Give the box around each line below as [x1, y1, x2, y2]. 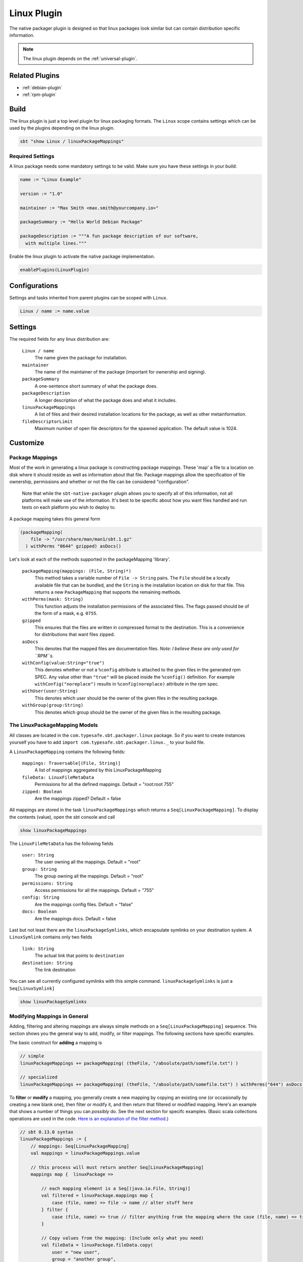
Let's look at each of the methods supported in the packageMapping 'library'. [9, 556, 170, 562]
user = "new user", [52, 1249, 100, 1255]
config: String [22, 895, 60, 901]
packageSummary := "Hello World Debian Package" [20, 219, 143, 225]
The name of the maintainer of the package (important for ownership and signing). [34, 369, 207, 375]
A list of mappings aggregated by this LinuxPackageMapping [34, 767, 162, 773]
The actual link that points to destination [34, 953, 125, 959]
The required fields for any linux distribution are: [9, 336, 110, 342]
